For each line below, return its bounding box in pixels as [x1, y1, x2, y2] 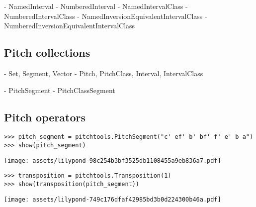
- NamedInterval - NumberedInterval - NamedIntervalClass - [4, 1, 188, 11]
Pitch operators [4, 109, 85, 124]
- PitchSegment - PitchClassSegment [4, 85, 115, 95]
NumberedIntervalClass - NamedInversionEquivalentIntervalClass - [4, 10, 207, 21]
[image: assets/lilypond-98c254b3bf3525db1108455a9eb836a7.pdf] [4, 157, 221, 164]
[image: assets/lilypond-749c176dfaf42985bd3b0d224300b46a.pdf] [4, 196, 221, 203]
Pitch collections [4, 45, 90, 60]
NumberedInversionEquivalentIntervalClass [4, 20, 135, 31]
